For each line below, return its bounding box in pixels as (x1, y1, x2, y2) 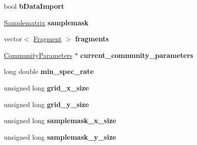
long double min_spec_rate (4, 66, 94, 76)
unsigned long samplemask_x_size (4, 115, 116, 126)
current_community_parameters (80, 50, 194, 60)
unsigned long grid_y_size (4, 99, 89, 109)
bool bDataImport (4, 1, 65, 11)
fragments (75, 34, 109, 44)
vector (4, 34, 22, 44)
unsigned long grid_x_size (4, 82, 89, 92)
